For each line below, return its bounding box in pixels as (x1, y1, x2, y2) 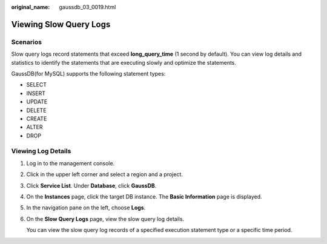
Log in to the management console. (26, 159, 115, 167)
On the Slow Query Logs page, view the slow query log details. (26, 215, 185, 222)
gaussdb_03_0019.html (59, 4, 116, 10)
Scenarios (11, 38, 42, 46)
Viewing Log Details (11, 147, 71, 156)
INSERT (26, 90, 45, 97)
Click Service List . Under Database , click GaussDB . (26, 182, 157, 189)
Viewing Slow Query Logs (11, 19, 111, 30)
